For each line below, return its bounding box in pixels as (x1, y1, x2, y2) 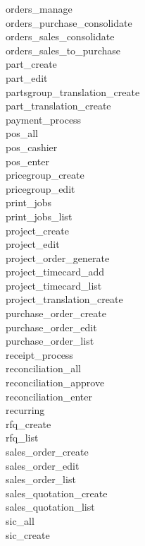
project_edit (6, 237, 60, 251)
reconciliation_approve (6, 375, 105, 390)
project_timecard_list (6, 278, 102, 292)
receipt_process (6, 347, 73, 362)
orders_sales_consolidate (6, 29, 115, 44)
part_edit (6, 70, 48, 85)
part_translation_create (6, 98, 111, 113)
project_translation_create (6, 292, 123, 307)
